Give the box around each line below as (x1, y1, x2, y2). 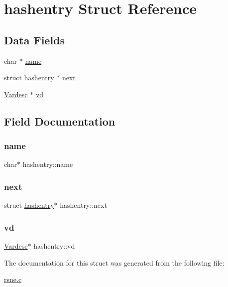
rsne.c (4, 274, 22, 285)
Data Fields (4, 32, 65, 47)
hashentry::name (22, 159, 73, 169)
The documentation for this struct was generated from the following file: (4, 257, 225, 268)
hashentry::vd (33, 240, 75, 251)
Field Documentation (4, 113, 115, 129)
